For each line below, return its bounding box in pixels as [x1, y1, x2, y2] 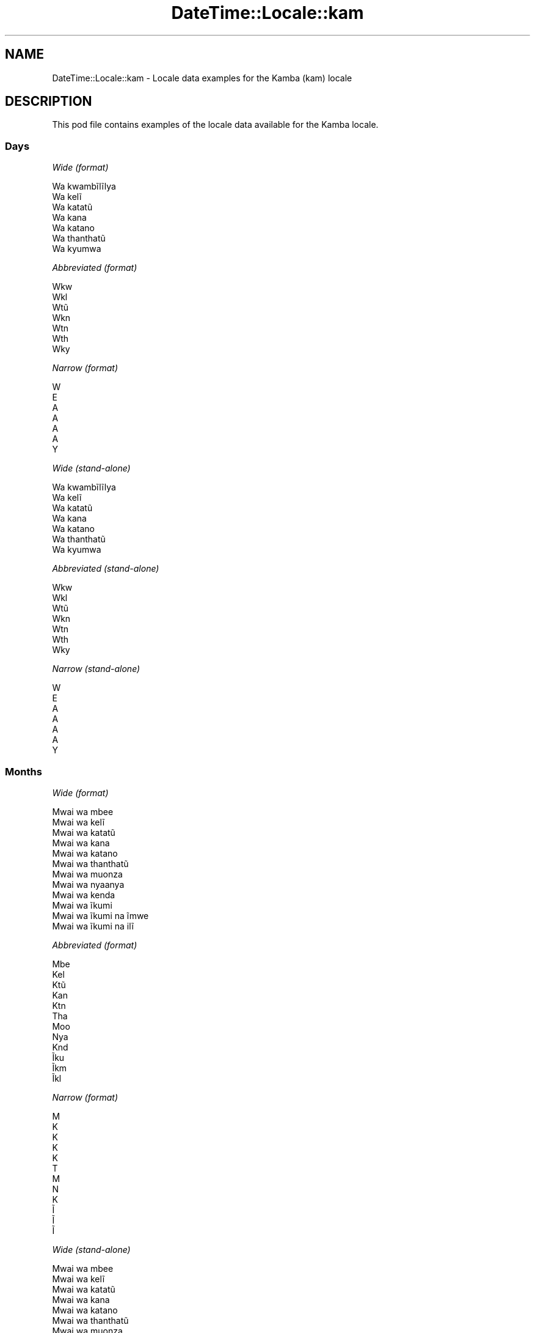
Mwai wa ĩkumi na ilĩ [52, 920, 134, 931]
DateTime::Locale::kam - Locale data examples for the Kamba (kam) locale [52, 72, 352, 83]
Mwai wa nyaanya [52, 879, 125, 890]
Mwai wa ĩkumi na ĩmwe [52, 910, 149, 921]
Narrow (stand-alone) [52, 663, 140, 674]
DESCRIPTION [5, 94, 92, 109]
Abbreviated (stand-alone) [52, 563, 159, 574]
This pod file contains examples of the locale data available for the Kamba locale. [52, 119, 379, 130]
